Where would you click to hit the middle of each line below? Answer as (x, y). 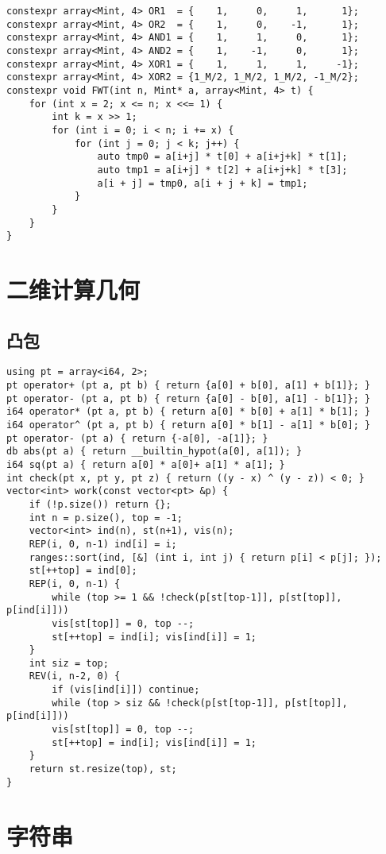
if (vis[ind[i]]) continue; (126, 690)
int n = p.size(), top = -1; (106, 518)
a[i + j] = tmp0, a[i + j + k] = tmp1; (203, 183)
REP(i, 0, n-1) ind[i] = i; (103, 544)
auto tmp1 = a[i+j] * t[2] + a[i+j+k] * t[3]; (222, 170)
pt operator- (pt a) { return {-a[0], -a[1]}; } (137, 438)
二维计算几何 (73, 289)
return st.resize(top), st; (103, 769)
